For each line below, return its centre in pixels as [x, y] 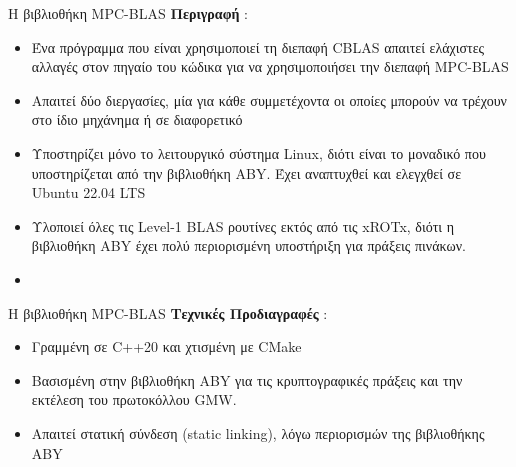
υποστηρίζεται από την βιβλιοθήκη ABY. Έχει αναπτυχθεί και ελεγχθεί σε [246, 172]
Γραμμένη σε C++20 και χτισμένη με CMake [166, 346]
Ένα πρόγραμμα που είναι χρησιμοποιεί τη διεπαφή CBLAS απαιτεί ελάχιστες [258, 46]
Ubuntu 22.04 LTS [88, 192]
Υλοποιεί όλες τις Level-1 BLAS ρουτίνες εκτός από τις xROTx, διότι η [243, 225]
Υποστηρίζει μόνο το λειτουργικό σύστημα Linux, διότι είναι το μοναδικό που [258, 152]
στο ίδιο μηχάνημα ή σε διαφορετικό [137, 119]
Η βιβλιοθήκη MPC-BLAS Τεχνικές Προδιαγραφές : [168, 312]
